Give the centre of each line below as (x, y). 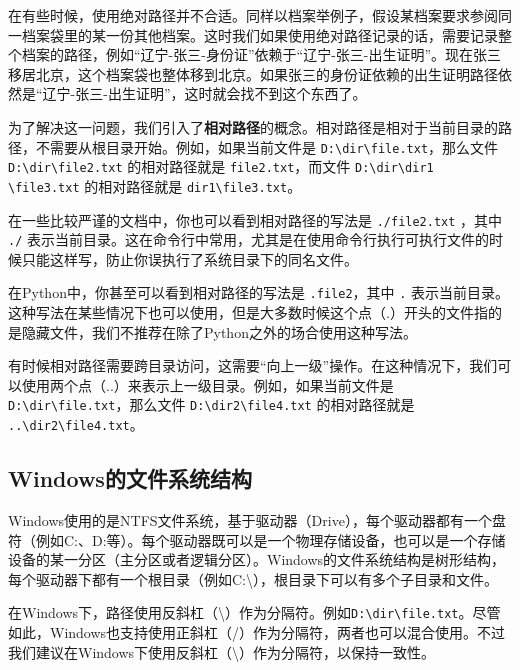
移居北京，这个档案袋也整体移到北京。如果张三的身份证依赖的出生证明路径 (253, 73)
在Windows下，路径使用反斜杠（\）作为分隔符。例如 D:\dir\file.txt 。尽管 (254, 612)
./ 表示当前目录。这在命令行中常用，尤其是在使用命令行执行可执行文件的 (248, 239)
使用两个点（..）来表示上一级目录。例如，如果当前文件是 (207, 384)
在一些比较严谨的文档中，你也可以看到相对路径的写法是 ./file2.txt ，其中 (255, 219)
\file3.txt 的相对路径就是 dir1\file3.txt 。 (155, 185)
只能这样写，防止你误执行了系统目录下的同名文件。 (189, 258)
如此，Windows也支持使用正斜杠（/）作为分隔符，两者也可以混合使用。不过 (257, 632)
